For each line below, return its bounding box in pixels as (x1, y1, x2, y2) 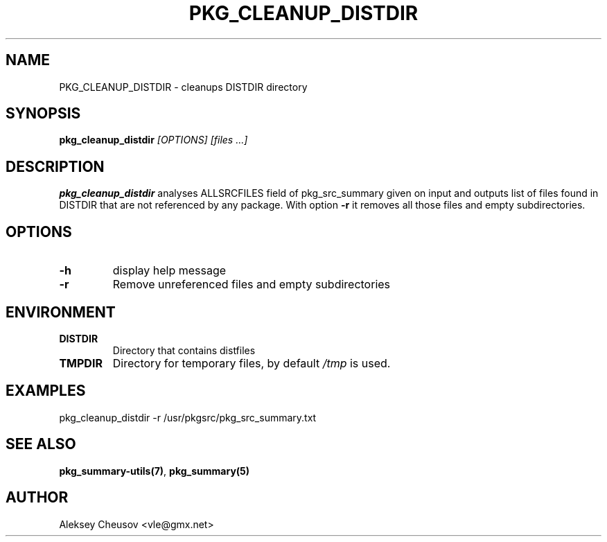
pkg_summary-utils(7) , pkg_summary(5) (59, 464, 250, 477)
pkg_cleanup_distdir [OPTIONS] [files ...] (59, 134, 248, 146)
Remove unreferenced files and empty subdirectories (112, 277, 391, 292)
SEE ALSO (6, 435, 76, 453)
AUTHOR (6, 489, 69, 507)
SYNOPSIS (6, 105, 81, 123)
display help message (112, 263, 227, 278)
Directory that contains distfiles (112, 344, 256, 356)
